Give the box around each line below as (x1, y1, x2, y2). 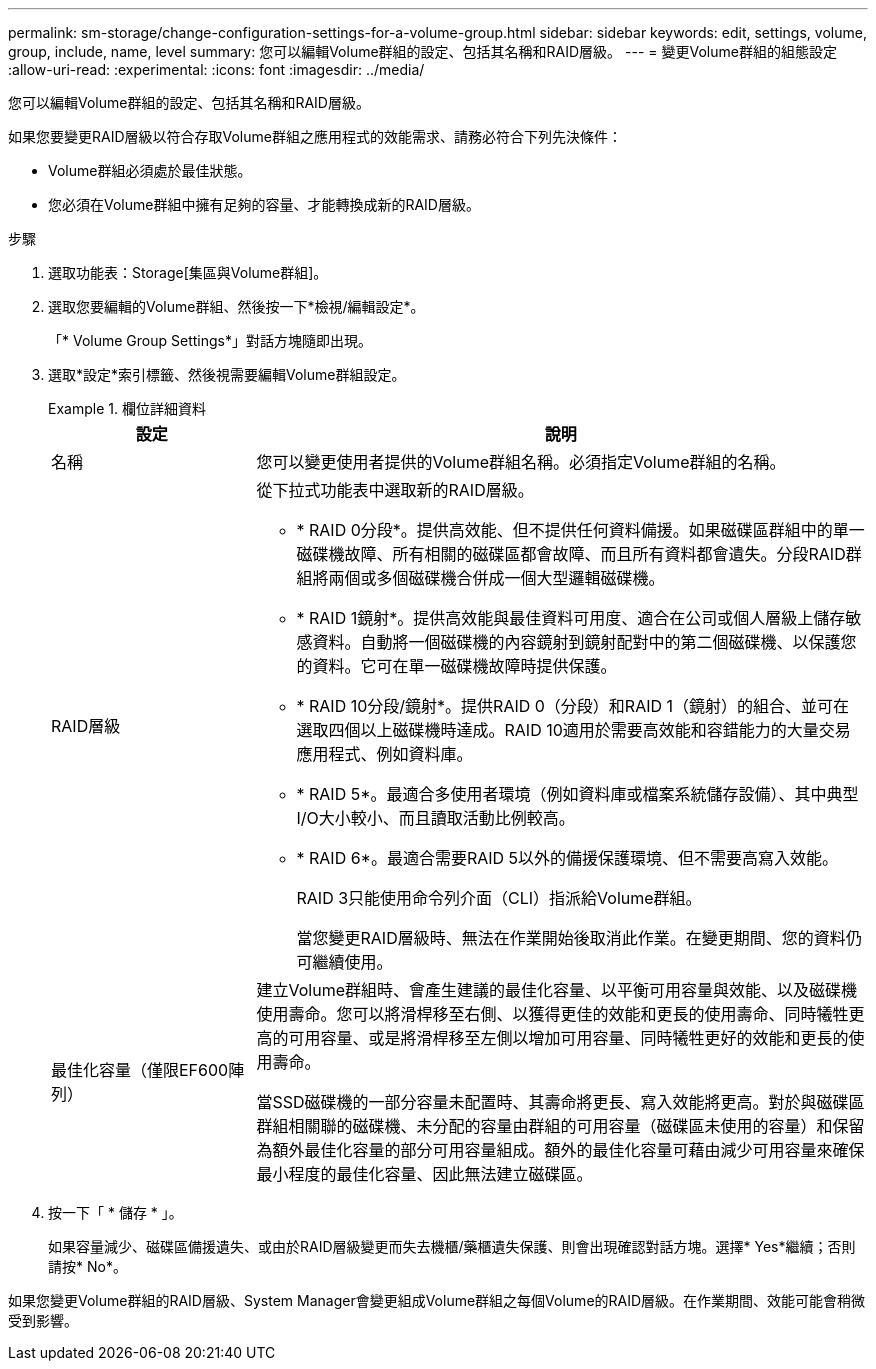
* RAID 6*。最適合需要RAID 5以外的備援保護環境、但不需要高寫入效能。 (296, 848, 839, 868)
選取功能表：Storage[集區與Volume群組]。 (48, 264, 328, 281)
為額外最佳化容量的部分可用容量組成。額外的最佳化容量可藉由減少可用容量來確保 (256, 1140, 865, 1160)
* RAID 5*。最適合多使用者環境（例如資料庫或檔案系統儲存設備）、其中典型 (296, 784, 859, 804)
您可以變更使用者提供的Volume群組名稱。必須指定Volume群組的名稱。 (256, 452, 786, 472)
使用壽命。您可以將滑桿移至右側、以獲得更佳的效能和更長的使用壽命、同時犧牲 (256, 1004, 849, 1024)
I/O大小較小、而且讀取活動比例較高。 (296, 808, 575, 828)
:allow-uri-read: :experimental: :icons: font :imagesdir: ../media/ (8, 61, 425, 78)
